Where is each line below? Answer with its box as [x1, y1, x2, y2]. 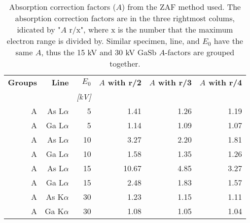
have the [214, 35, 243, 46]
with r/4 [208, 76, 242, 88]
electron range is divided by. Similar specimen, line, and [6, 35, 200, 46]
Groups [8, 76, 37, 88]
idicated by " [17, 24, 61, 35]
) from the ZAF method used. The [121, 1, 241, 12]
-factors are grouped [165, 46, 235, 58]
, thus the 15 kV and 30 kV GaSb [41, 46, 157, 58]
